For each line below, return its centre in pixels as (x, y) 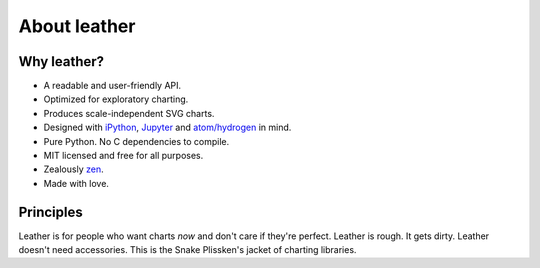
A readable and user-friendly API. (112, 86)
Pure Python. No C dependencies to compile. (136, 141)
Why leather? (61, 61)
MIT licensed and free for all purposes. (123, 156)
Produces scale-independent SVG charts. (129, 113)
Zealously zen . (73, 169)
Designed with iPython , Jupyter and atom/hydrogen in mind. (167, 127)
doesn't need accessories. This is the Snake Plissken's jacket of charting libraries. (187, 250)
